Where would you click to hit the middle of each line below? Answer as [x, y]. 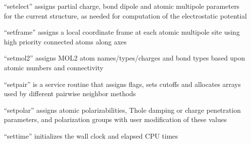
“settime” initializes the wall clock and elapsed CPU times [91, 135]
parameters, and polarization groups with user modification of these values [116, 119]
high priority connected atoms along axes [65, 41]
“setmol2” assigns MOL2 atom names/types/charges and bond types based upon [125, 58]
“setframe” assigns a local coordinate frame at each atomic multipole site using [122, 32]
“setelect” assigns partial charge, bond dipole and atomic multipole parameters [122, 6]
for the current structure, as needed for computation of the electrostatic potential [125, 15]
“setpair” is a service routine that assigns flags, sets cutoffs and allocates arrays [122, 84]
